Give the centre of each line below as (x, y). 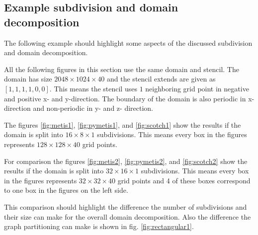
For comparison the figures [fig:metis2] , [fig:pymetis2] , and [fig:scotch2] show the (126, 161)
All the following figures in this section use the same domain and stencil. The (122, 69)
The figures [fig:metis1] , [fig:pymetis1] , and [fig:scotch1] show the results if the (123, 124)
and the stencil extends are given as (161, 79)
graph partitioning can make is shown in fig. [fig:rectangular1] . (99, 226)
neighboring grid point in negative (197, 88)
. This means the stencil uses (93, 88)
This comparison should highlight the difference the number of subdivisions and (126, 206)
